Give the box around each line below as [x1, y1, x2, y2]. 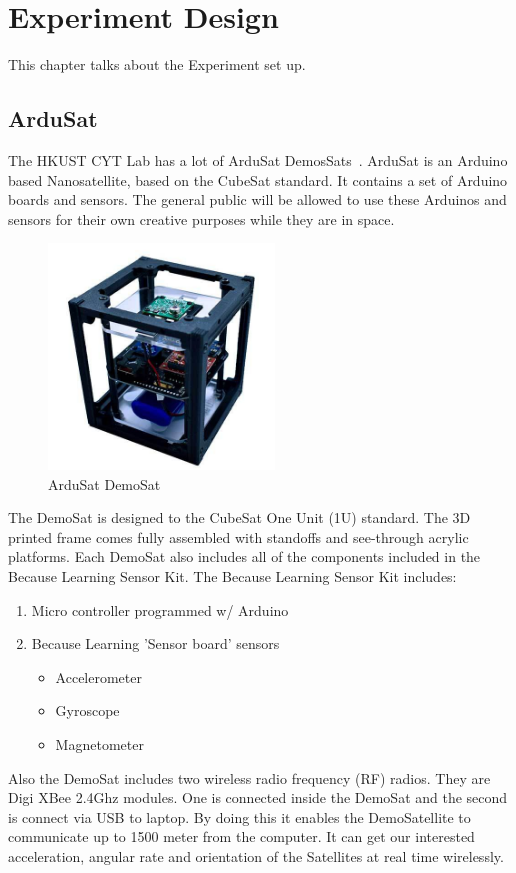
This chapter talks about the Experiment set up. [8, 54, 306, 75]
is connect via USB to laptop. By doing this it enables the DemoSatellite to [8, 806, 471, 827]
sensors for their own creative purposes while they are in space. [8, 208, 395, 229]
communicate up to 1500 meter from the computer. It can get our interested [8, 826, 475, 847]
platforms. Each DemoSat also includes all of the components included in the [8, 546, 481, 567]
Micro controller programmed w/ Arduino [31, 599, 289, 620]
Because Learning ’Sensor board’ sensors [31, 633, 280, 654]
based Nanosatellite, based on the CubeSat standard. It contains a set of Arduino [8, 169, 508, 190]
